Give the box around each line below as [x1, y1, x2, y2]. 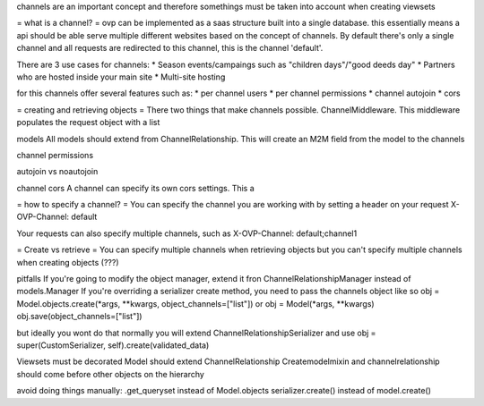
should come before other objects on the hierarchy [16, 368, 205, 379]
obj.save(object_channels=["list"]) [16, 311, 143, 322]
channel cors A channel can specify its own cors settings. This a [16, 182, 255, 193]
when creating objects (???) [16, 257, 120, 267]
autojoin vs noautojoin [16, 166, 99, 177]
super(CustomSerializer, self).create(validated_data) [16, 340, 210, 351]
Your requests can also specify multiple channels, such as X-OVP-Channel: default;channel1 [16, 228, 358, 239]
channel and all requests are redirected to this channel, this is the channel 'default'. [16, 43, 324, 54]
